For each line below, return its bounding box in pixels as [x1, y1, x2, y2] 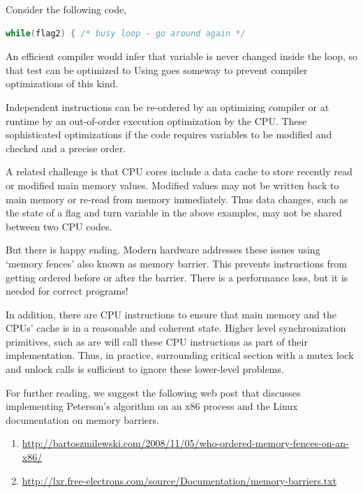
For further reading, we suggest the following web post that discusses [6, 385, 301, 399]
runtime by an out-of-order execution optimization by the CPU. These [6, 113, 307, 128]
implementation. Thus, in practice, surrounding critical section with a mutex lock [6, 348, 354, 362]
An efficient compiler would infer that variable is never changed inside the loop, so [6, 49, 357, 64]
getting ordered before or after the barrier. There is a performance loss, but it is [6, 270, 348, 284]
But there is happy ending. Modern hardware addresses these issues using [6, 242, 320, 257]
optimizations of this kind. [6, 76, 119, 91]
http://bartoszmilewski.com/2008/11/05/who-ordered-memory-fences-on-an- [22, 436, 349, 450]
